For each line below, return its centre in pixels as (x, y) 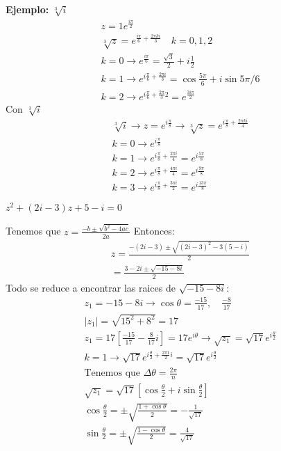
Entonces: (154, 231)
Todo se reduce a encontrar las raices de (91, 287)
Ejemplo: (27, 9)
